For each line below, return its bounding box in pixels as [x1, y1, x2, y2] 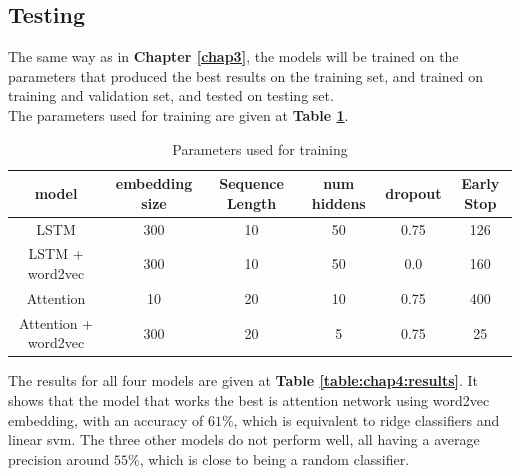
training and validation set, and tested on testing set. [8, 85, 334, 106]
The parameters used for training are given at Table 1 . [8, 104, 349, 125]
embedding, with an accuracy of [8, 409, 204, 430]
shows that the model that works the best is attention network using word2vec [8, 390, 490, 411]
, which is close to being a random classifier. [139, 448, 410, 469]
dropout [385, 182, 442, 203]
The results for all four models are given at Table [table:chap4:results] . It [8, 370, 479, 391]
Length [226, 192, 277, 213]
